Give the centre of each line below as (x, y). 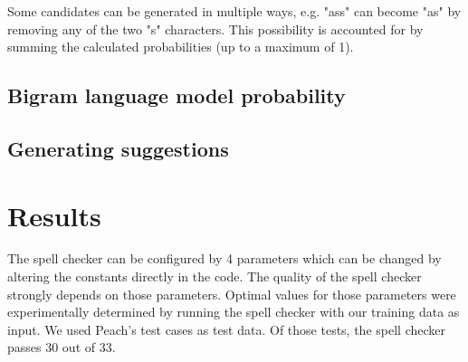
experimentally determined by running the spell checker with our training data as (234, 312)
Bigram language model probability (177, 95)
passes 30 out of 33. (62, 347)
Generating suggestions (118, 148)
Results (54, 215)
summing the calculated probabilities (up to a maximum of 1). (181, 47)
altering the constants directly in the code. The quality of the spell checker (215, 276)
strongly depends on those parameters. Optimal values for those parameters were (232, 294)
